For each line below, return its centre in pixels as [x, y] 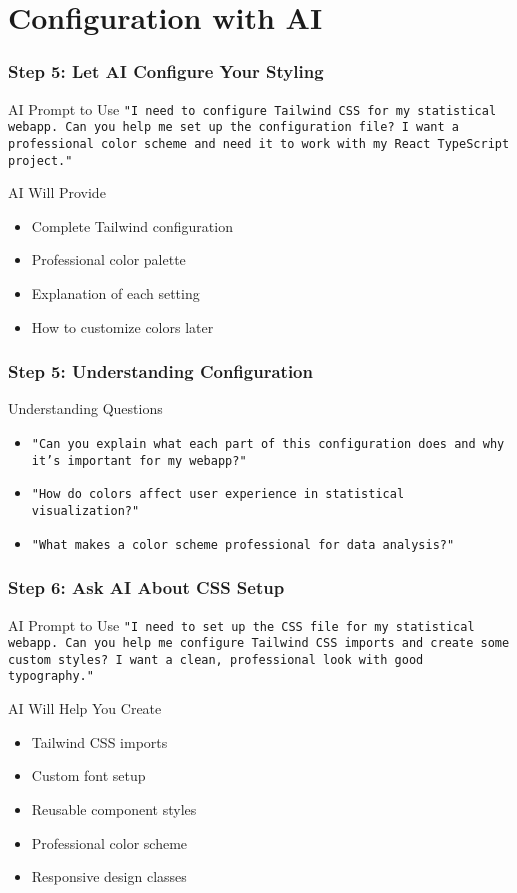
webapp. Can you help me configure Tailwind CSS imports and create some [259, 643]
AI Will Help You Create [85, 708]
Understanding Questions [85, 408]
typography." [51, 676]
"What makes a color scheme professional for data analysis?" [243, 544]
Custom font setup [88, 775]
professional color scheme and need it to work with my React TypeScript [259, 143]
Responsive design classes [109, 876]
